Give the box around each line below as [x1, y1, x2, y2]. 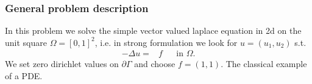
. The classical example [221, 57, 307, 70]
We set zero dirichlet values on [5, 57, 119, 70]
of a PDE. [5, 69, 43, 82]
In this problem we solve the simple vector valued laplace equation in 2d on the [5, 24, 302, 37]
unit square [5, 36, 47, 48]
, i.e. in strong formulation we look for [94, 36, 238, 48]
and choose [134, 57, 175, 70]
